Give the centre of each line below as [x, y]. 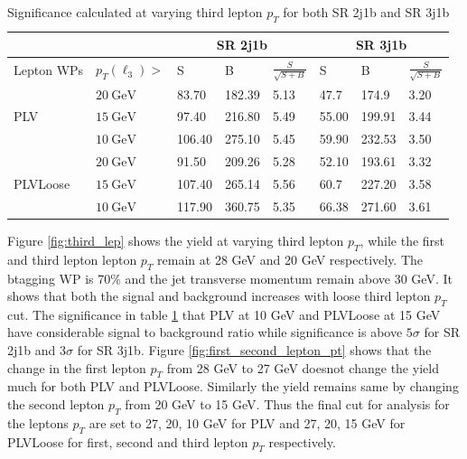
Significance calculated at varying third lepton [135, 12]
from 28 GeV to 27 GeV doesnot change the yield [303, 367]
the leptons [38, 422]
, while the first [402, 240]
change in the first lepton [77, 367]
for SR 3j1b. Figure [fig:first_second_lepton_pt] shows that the [254, 350]
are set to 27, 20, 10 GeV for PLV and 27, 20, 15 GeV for [247, 422]
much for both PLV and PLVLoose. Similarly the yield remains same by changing [233, 386]
